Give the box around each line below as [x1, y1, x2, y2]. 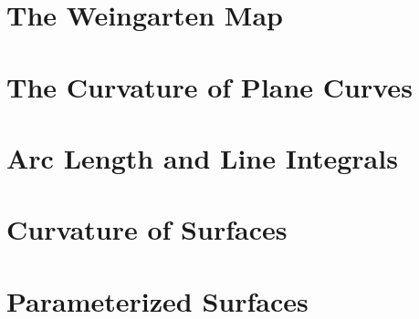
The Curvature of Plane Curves [6, 67, 413, 105]
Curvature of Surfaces [6, 211, 288, 248]
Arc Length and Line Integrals [6, 139, 398, 176]
